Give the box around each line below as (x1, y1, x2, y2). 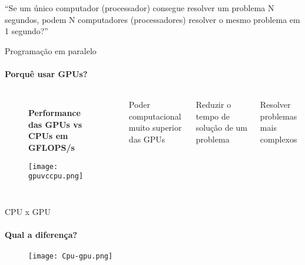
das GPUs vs (28, 118, 82, 130)
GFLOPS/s (28, 141, 75, 153)
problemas (260, 110, 297, 122)
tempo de (195, 110, 230, 122)
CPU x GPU (5, 205, 51, 217)
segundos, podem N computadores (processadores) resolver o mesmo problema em (5, 13, 300, 25)
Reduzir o (195, 98, 231, 111)
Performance (28, 107, 81, 119)
